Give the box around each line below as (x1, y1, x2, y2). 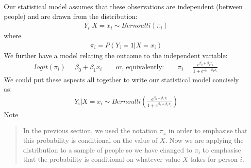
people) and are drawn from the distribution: (4, 11, 138, 21)
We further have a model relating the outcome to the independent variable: (4, 50, 228, 60)
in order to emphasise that (168, 125, 248, 136)
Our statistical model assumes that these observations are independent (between (4, 1, 243, 11)
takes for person (190, 154, 238, 164)
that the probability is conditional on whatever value (23, 154, 181, 164)
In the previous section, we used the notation (23, 125, 157, 136)
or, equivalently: (116, 63, 164, 71)
